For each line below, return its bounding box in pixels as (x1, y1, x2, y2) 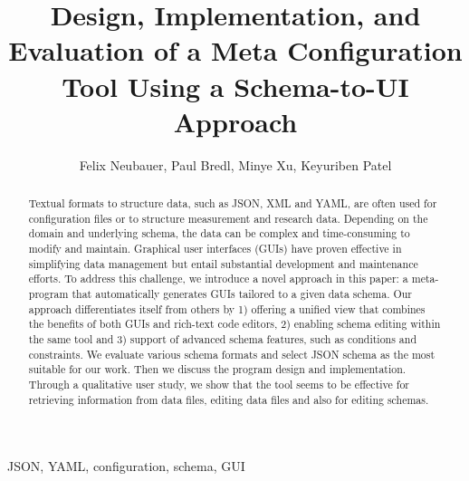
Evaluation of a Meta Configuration (8, 32, 463, 69)
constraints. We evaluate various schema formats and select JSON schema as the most (28, 346, 435, 361)
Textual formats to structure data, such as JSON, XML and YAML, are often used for (28, 196, 437, 211)
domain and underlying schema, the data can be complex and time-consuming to (28, 226, 410, 241)
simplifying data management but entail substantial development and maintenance (28, 255, 418, 271)
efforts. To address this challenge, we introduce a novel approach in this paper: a (28, 271, 408, 286)
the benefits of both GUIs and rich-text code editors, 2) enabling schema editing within (28, 316, 441, 332)
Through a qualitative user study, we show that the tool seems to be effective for (28, 376, 409, 391)
